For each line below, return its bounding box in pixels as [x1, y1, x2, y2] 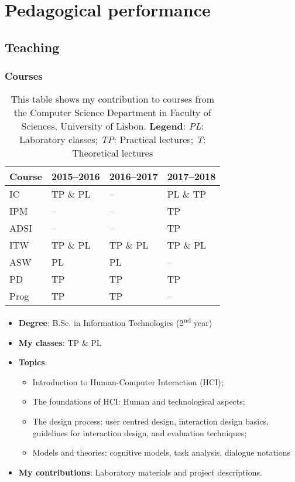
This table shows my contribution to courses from [11, 92, 215, 106]
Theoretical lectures [72, 146, 153, 160]
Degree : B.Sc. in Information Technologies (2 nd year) [18, 315, 212, 329]
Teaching [5, 38, 60, 56]
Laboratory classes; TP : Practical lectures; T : [19, 133, 206, 147]
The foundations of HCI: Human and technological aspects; [32, 395, 245, 408]
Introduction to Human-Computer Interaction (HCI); [32, 375, 224, 388]
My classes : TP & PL [18, 336, 102, 348]
